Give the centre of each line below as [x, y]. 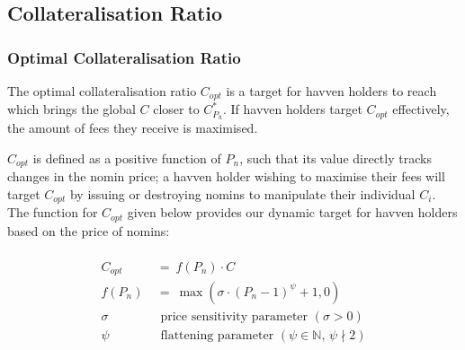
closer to [176, 109]
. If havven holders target [293, 109]
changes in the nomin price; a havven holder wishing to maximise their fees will [226, 176]
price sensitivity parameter [234, 317]
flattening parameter [217, 336]
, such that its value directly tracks [335, 157]
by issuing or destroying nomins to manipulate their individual [242, 193]
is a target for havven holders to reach [331, 91]
